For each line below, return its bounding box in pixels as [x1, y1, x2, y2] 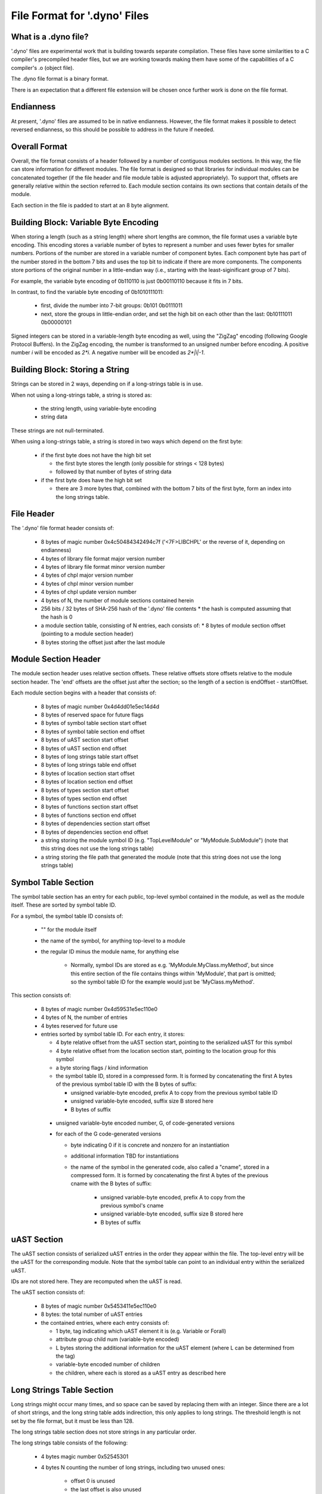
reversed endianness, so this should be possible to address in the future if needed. [11, 125, 215, 133]
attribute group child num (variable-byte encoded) [55, 1336, 179, 1343]
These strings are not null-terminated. [11, 427, 104, 434]
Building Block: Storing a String [11, 365, 129, 375]
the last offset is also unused [70, 1486, 141, 1493]
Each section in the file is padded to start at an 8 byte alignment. [11, 201, 169, 209]
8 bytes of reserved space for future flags [41, 711, 144, 718]
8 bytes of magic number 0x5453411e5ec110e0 [41, 1302, 157, 1309]
